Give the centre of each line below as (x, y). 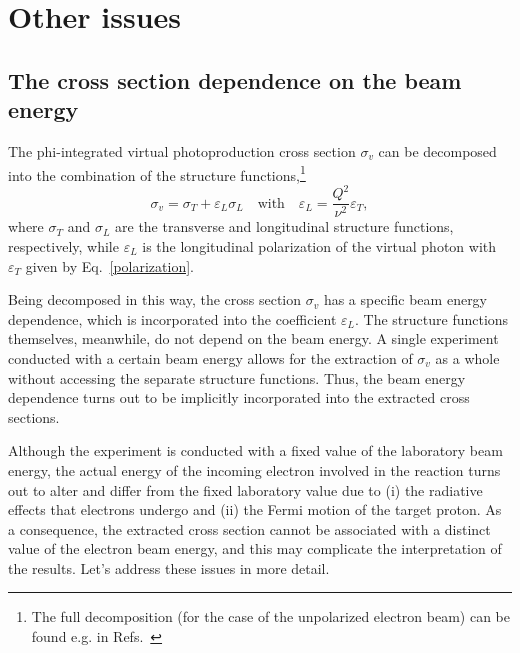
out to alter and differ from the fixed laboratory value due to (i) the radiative (245, 489)
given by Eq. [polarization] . (110, 265)
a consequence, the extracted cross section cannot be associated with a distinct (249, 528)
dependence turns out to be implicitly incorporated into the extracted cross (239, 397)
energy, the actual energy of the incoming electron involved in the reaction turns (254, 469)
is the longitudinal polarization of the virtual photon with (319, 245)
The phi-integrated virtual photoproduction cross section (182, 150)
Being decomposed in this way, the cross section (155, 299)
